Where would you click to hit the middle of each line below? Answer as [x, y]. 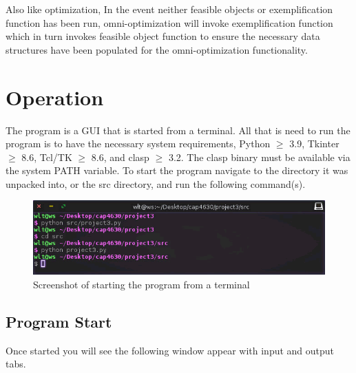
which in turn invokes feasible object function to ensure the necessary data [163, 36]
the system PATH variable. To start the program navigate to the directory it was [177, 170]
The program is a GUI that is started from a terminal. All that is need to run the [178, 130]
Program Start [59, 322]
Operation [55, 97]
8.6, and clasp [120, 157]
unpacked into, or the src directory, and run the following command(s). [156, 183]
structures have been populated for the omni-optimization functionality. [157, 49]
